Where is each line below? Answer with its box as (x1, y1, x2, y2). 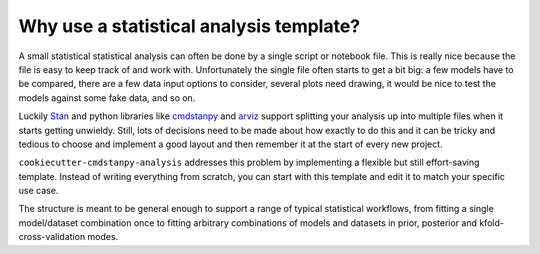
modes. (87, 231, 119, 243)
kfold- (478, 216, 505, 229)
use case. (18, 185, 59, 197)
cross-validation (18, 231, 86, 243)
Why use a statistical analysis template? (18, 15, 361, 37)
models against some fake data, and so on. (18, 91, 196, 104)
